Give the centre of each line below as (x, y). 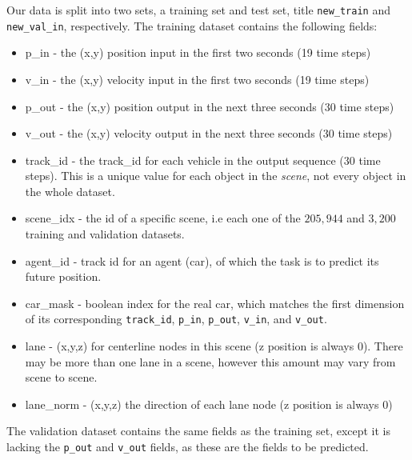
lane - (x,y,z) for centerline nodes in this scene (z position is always (190, 346)
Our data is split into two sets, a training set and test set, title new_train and (198, 10)
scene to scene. (61, 377)
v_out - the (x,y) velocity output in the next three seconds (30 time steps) (209, 133)
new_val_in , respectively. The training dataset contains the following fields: (192, 25)
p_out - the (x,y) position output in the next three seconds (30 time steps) (210, 106)
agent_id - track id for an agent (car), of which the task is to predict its (202, 260)
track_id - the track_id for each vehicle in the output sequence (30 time (203, 160)
